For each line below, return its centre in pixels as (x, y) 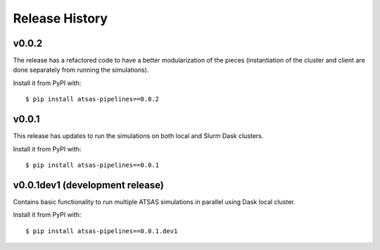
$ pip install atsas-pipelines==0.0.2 (93, 99)
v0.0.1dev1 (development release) (89, 185)
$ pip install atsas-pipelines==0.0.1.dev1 (102, 231)
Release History (61, 18)
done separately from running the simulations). (81, 70)
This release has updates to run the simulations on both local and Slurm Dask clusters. (138, 136)
